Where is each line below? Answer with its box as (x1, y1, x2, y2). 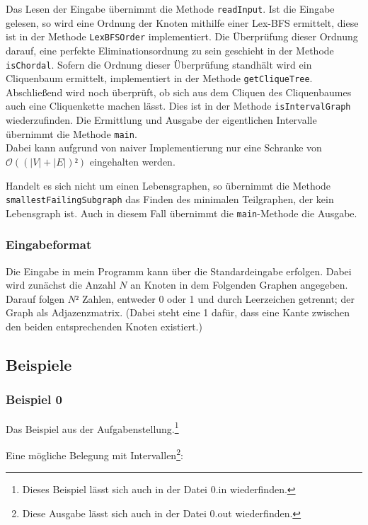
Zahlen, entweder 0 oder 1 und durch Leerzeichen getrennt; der (81, 291, 355, 306)
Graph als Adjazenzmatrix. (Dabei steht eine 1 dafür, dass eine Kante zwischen (6, 305, 350, 320)
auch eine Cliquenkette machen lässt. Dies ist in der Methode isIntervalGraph (6, 98, 351, 113)
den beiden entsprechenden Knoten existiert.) (6, 319, 202, 333)
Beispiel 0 (6, 391, 62, 408)
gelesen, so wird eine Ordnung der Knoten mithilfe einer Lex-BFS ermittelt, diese (6, 15, 359, 30)
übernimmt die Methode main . (6, 126, 137, 141)
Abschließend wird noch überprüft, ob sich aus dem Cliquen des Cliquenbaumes (6, 84, 352, 99)
